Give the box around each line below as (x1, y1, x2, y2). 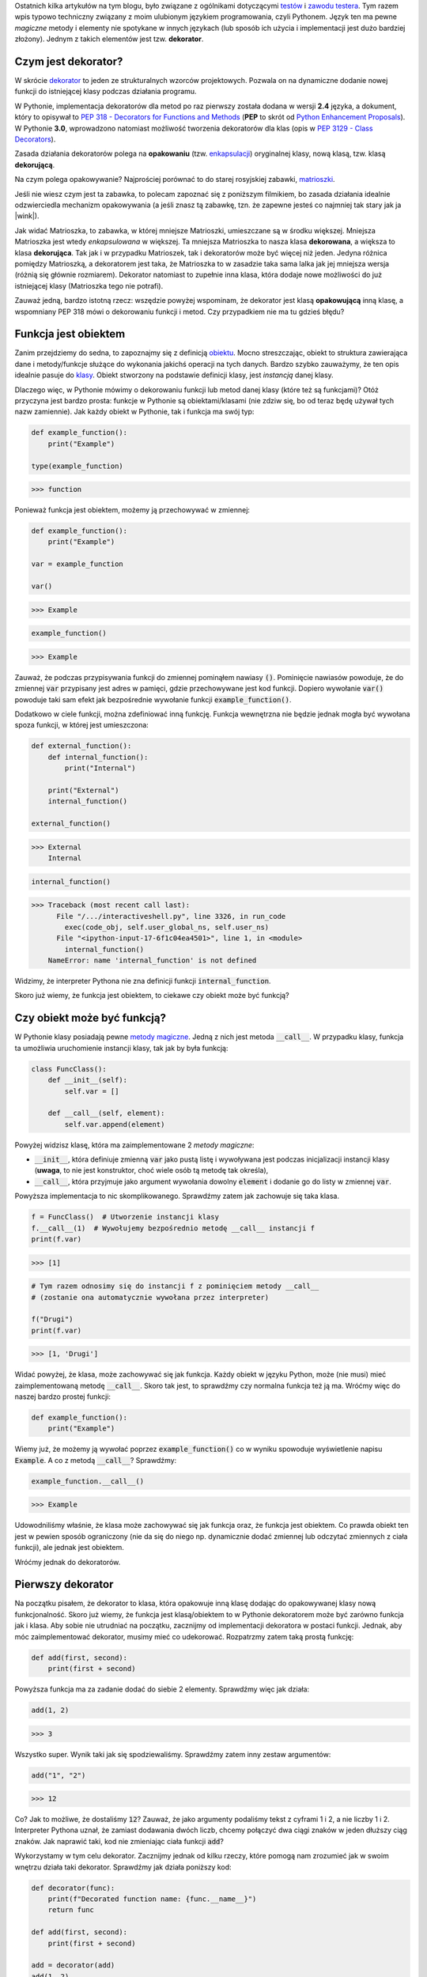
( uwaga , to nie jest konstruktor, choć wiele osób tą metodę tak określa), (34, 1166, 269, 1175)
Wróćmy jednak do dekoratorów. (14, 1557, 121, 1567)
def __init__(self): (47, 1075, 128, 1085)
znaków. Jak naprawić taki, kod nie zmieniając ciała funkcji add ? (14, 1836, 225, 1846)
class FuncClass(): (31, 1064, 107, 1073)
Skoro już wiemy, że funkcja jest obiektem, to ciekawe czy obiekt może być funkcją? (14, 991, 289, 1000)
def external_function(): (31, 742, 132, 750)
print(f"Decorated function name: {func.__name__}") (47, 1895, 257, 1903)
